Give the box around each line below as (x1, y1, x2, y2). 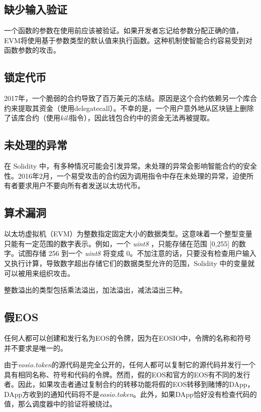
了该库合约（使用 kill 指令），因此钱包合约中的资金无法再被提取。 (4, 112, 214, 123)
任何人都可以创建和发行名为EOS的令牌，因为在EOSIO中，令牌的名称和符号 (4, 332, 251, 343)
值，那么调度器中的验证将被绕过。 (4, 398, 116, 409)
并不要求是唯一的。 (4, 342, 67, 353)
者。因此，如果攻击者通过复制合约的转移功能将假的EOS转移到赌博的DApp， (4, 379, 254, 389)
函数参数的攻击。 (4, 45, 60, 55)
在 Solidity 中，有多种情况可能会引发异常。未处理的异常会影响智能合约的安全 (4, 161, 257, 171)
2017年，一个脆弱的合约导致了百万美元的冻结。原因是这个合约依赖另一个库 (4, 93, 250, 103)
